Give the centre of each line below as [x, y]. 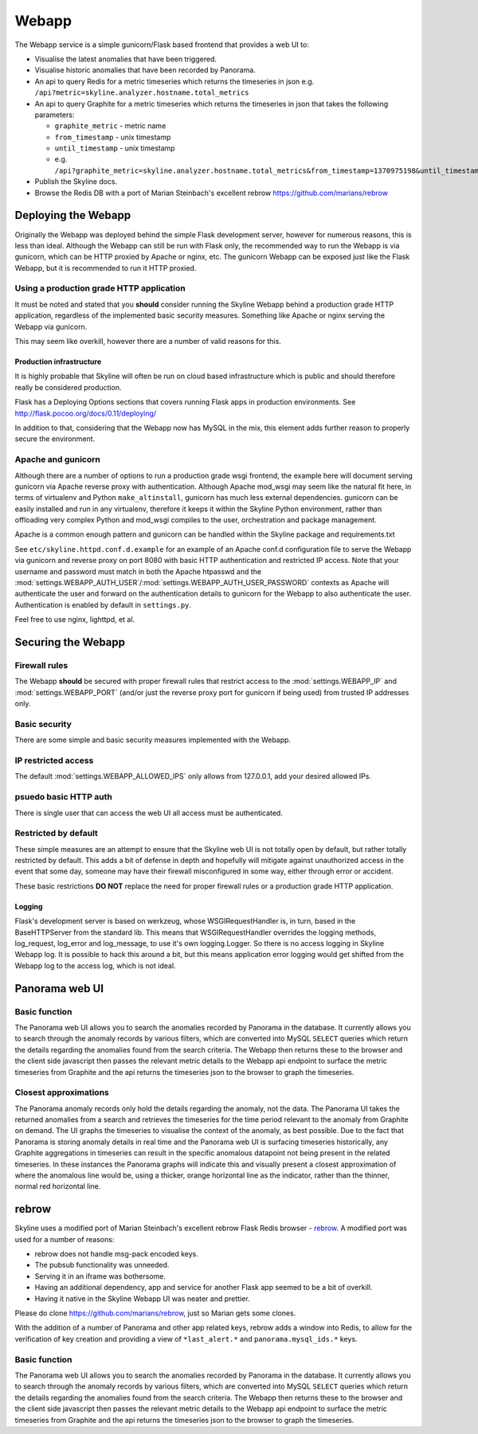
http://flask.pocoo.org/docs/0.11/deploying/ [86, 413]
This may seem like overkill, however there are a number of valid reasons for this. [148, 342]
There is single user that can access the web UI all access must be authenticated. [149, 813]
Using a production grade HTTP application [100, 288]
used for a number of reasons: [65, 1239]
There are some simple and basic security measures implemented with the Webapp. [153, 740]
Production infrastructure [58, 361]
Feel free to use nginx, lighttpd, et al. [75, 619]
